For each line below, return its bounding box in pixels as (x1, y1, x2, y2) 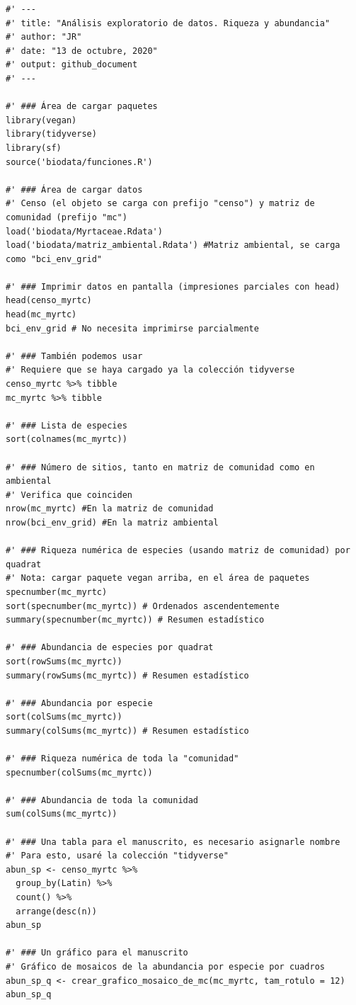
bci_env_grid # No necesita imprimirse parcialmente (6, 323, 259, 334)
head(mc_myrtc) (6, 310, 77, 320)
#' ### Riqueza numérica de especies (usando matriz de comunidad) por (6, 545, 350, 556)
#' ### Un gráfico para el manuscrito (6, 948, 188, 958)
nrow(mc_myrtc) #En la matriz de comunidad (6, 504, 214, 514)
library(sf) (6, 142, 62, 153)
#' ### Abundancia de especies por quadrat (6, 642, 214, 653)
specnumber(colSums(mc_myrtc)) (6, 767, 153, 778)
